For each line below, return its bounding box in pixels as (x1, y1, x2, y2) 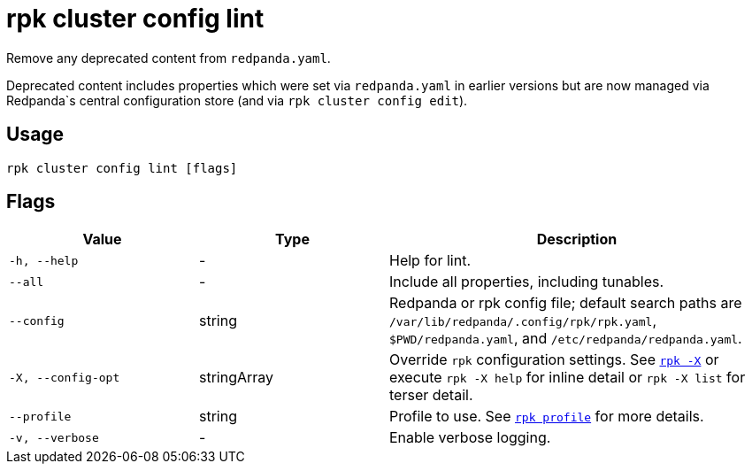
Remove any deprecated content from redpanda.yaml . (6, 50, 331, 66)
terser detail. (389, 386, 473, 405)
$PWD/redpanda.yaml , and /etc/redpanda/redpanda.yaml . (389, 329, 742, 348)
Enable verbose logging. (389, 429, 551, 447)
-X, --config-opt (9, 370, 120, 384)
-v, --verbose (9, 430, 99, 444)
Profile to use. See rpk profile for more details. (389, 407, 704, 426)
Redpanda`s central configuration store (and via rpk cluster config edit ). (6, 92, 468, 108)
